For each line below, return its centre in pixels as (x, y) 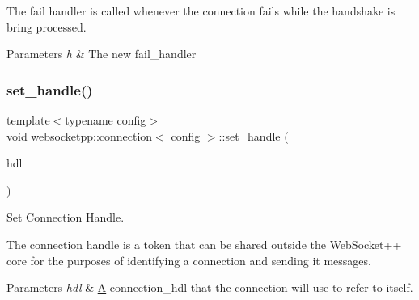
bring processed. (47, 26)
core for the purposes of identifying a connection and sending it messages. (189, 260)
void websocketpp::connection (80, 135)
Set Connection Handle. (66, 217)
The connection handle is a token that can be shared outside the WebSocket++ (204, 244)
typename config (106, 120)
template (28, 120)
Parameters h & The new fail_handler (102, 54)
